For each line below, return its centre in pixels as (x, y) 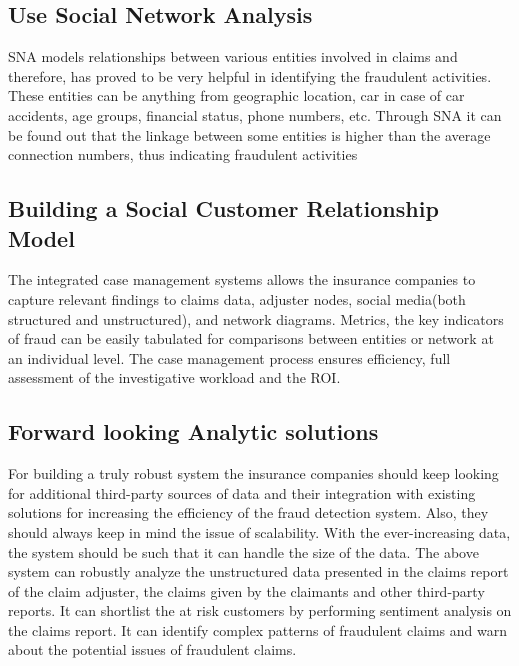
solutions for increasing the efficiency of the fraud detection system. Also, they (248, 512)
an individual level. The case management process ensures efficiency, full (229, 357)
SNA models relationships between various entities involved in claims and (233, 56)
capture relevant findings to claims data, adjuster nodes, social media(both (237, 298)
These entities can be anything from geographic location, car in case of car (236, 95)
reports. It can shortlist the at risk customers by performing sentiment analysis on (260, 610)
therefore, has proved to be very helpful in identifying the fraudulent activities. (250, 75)
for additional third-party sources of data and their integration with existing (242, 492)
